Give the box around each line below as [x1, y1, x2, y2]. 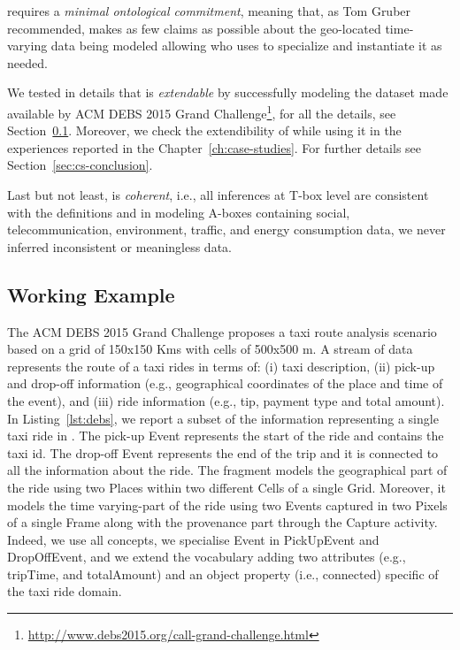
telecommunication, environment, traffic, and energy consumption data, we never [7, 220, 446, 239]
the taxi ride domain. [7, 582, 122, 600]
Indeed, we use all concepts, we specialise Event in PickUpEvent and [7, 530, 379, 548]
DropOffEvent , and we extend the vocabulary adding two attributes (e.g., [7, 547, 406, 566]
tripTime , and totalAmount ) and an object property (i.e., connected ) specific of [7, 564, 439, 583]
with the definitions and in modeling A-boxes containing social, [7, 203, 350, 221]
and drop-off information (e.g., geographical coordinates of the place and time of [7, 374, 443, 393]
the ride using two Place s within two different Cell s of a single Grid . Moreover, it [7, 478, 446, 496]
